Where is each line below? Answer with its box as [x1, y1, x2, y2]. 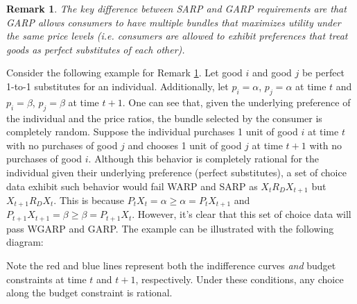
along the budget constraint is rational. [6, 285, 173, 300]
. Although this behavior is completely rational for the [88, 151, 320, 166]
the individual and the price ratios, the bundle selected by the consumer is [6, 110, 322, 125]
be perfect [302, 65, 345, 80]
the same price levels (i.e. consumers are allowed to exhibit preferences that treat [6, 28, 348, 43]
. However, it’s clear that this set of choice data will [132, 207, 351, 221]
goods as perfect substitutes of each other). [6, 42, 185, 56]
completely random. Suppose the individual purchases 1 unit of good [6, 124, 298, 139]
